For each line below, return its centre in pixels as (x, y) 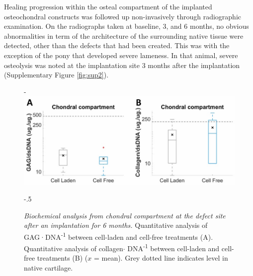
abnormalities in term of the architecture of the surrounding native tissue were (124, 35)
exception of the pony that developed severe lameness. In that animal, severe (121, 55)
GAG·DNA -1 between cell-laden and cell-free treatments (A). (119, 236)
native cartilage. (48, 268)
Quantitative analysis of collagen (74, 248)
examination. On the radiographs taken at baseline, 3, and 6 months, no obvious (126, 26)
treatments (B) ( (62, 258)
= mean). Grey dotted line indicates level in (161, 258)
